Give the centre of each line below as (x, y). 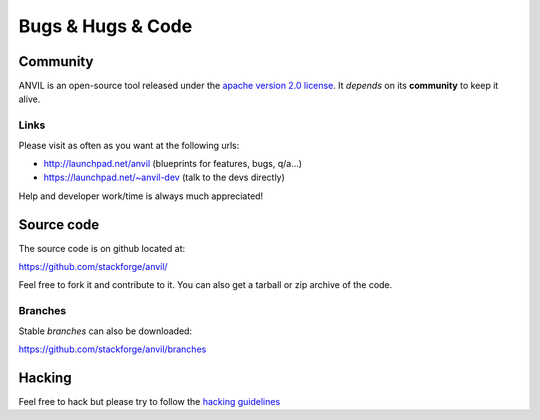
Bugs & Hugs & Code (105, 26)
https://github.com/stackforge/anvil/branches (112, 349)
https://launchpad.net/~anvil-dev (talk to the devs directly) (164, 177)
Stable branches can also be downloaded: (105, 331)
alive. (29, 99)
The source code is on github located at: (101, 248)
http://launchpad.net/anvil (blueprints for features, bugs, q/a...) (173, 163)
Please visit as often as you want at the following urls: (129, 145)
